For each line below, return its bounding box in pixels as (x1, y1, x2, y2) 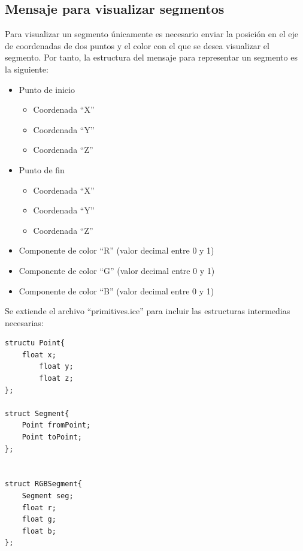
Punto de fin (19, 163, 65, 176)
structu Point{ (5, 339, 65, 348)
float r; (22, 503, 56, 512)
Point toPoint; (22, 433, 82, 442)
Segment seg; (22, 492, 74, 501)
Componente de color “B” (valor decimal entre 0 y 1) (19, 284, 214, 297)
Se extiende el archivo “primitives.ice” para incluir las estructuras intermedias (5, 305, 290, 317)
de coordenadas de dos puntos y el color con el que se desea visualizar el (5, 39, 269, 52)
